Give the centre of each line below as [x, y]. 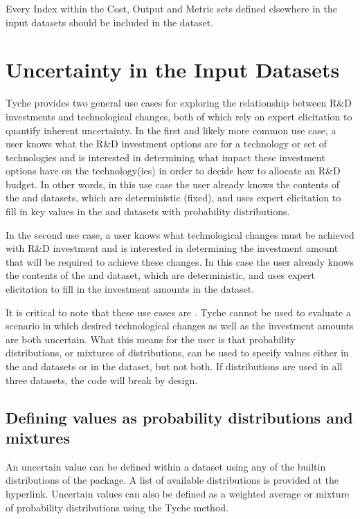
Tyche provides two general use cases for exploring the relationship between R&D [179, 103]
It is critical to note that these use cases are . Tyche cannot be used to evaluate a [178, 312]
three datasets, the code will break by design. [102, 380]
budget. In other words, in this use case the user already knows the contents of [173, 184]
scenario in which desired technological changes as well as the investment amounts [180, 326]
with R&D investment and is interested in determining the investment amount [172, 248]
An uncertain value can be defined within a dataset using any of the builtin [166, 466]
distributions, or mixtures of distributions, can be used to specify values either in [177, 353]
